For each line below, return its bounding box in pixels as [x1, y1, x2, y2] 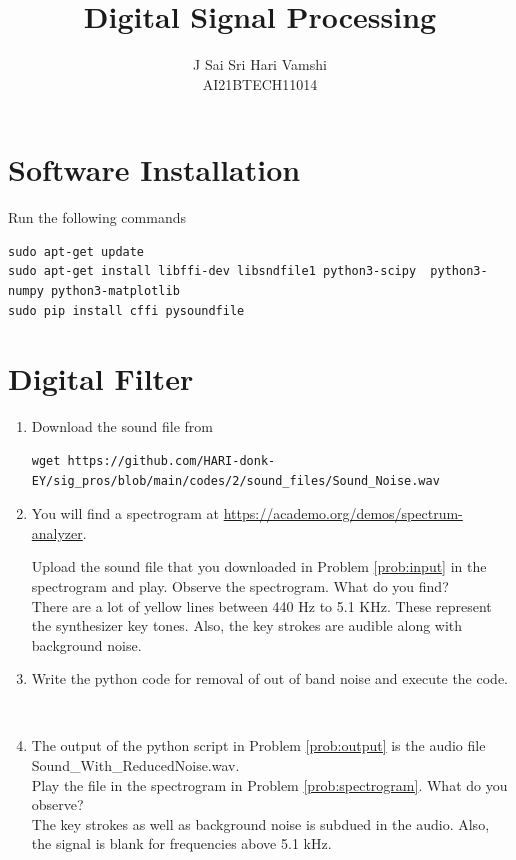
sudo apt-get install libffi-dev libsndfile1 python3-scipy [8, 264, 417, 279]
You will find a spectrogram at [31, 503, 220, 524]
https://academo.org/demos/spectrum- [223, 503, 463, 524]
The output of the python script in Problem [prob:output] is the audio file [31, 735, 486, 756]
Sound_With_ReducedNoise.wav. [31, 755, 240, 776]
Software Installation [8, 149, 301, 190]
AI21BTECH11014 [202, 73, 318, 94]
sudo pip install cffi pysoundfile [8, 303, 245, 318]
